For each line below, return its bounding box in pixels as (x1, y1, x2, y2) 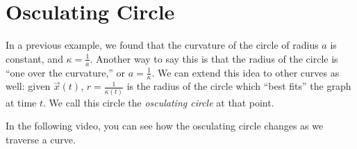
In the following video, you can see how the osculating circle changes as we (6, 118, 324, 133)
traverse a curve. (6, 132, 76, 146)
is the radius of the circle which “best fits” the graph (126, 79, 351, 93)
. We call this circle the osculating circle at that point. (43, 95, 274, 109)
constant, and (6, 51, 63, 65)
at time (6, 95, 37, 109)
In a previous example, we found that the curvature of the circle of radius (6, 38, 319, 52)
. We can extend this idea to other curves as (151, 65, 340, 79)
